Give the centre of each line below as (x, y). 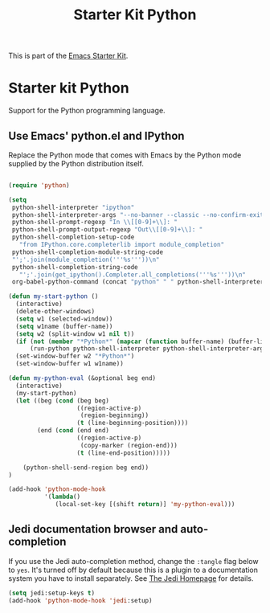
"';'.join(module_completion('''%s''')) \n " (86, 260)
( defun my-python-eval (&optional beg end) (82, 378)
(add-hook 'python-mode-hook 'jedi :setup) (80, 600)
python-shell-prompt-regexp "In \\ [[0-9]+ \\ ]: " (95, 223)
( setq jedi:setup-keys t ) (51, 593)
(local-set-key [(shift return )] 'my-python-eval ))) (145, 505)
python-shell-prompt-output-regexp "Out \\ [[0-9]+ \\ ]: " (107, 230)
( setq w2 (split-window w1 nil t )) (75, 334)
